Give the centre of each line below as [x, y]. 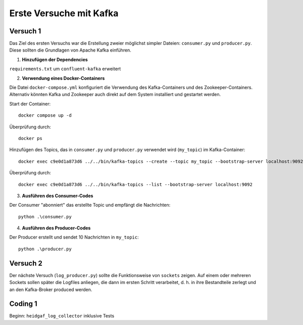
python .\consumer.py [45, 217]
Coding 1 [23, 304]
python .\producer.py [45, 249]
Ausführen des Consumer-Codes [58, 196]
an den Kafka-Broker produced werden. [51, 289]
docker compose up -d [45, 115]
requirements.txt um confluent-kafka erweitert [65, 69]
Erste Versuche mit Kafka [64, 13]
